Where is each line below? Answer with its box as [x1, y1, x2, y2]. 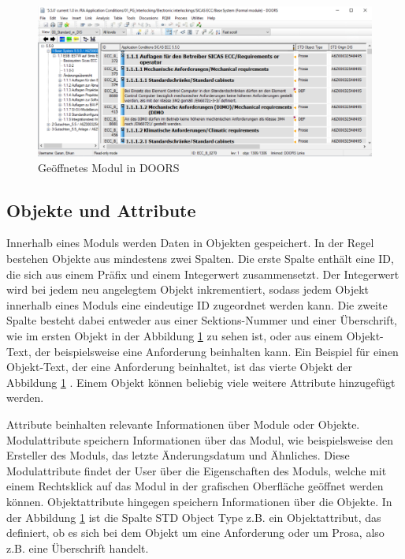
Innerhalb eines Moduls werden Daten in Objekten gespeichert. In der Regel [6, 234, 374, 251]
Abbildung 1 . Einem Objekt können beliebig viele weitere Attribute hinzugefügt [6, 373, 396, 390]
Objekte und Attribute [6, 197, 196, 222]
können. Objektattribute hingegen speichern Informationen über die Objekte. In [6, 493, 392, 509]
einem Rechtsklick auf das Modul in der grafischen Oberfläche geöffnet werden [6, 478, 384, 494]
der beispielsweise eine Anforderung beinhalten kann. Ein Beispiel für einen [35, 343, 399, 359]
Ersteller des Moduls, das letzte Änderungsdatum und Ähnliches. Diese [6, 447, 350, 463]
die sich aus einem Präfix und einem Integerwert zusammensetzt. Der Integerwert [6, 265, 399, 282]
